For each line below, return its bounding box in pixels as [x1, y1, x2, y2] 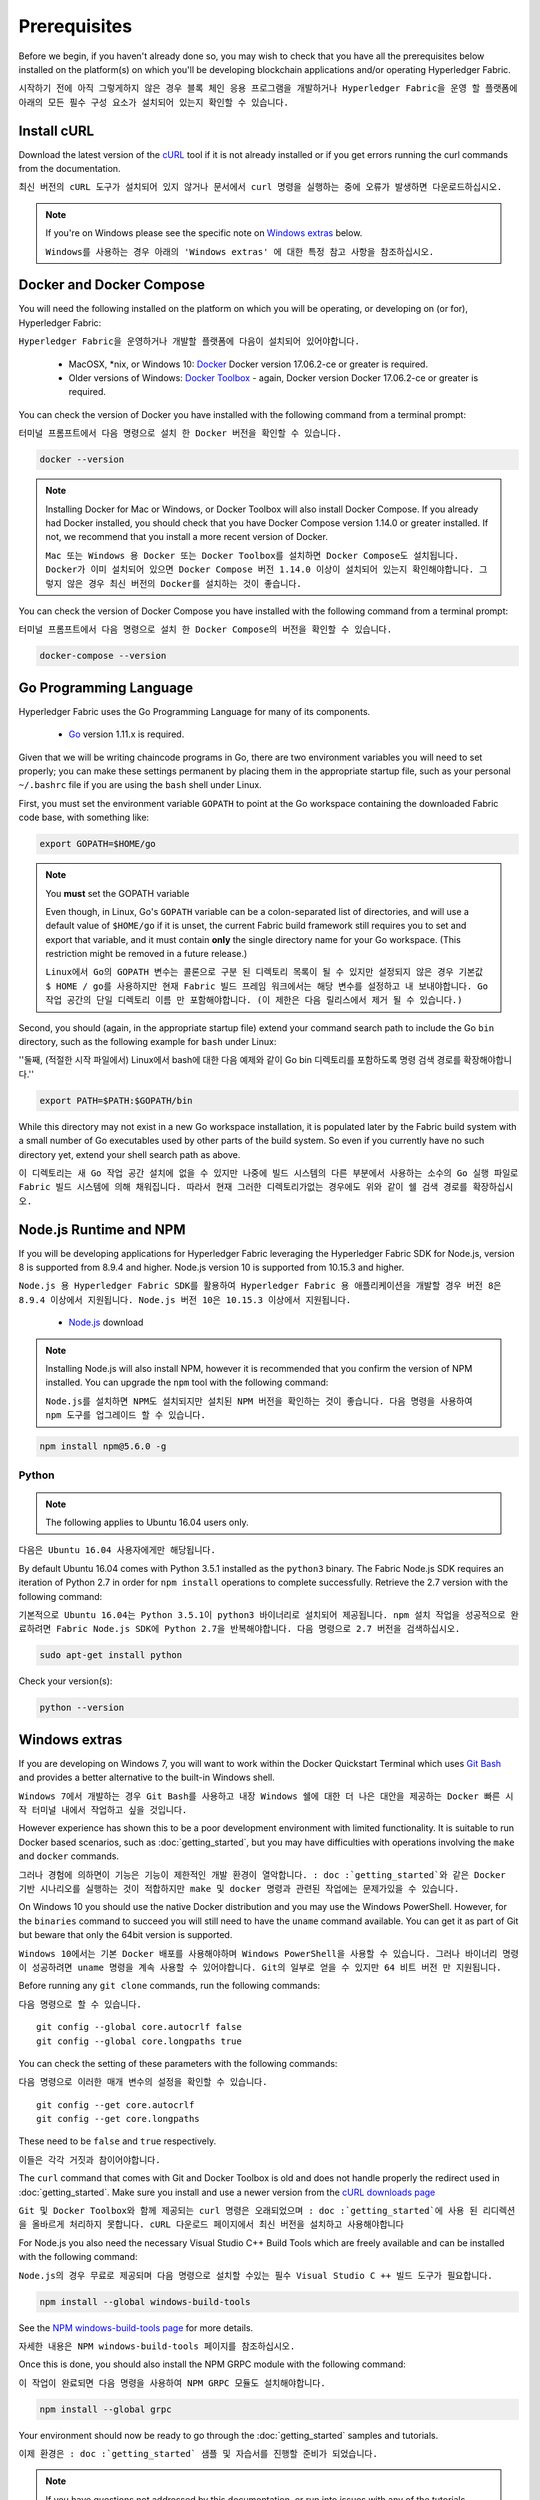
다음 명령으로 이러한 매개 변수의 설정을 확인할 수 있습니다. [18, 2076, 268, 2088]
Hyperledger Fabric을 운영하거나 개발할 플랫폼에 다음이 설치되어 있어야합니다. [18, 336, 360, 347]
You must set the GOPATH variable [45, 887, 190, 899]
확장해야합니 [463, 1054, 512, 1066]
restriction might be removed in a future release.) [45, 948, 248, 960]
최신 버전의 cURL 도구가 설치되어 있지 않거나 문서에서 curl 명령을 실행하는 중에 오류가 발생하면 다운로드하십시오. [18, 181, 503, 193]
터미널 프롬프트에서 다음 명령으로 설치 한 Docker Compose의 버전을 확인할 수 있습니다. [18, 624, 393, 635]
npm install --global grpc [39, 2403, 172, 2415]
